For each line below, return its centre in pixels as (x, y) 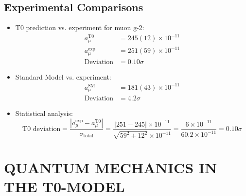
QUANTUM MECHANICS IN (111, 167)
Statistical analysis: (44, 113)
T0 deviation (42, 129)
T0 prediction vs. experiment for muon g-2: (80, 27)
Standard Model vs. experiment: (63, 76)
